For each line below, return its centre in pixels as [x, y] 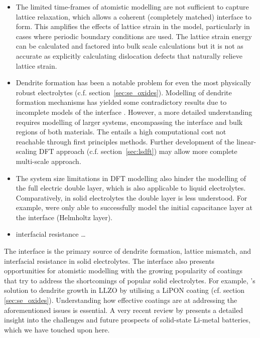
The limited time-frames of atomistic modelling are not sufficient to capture [132, 7]
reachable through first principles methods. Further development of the [125, 141]
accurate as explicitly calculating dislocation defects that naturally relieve [129, 55]
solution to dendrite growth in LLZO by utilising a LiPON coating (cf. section [124, 290]
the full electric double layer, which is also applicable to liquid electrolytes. [131, 188]
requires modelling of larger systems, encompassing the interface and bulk [129, 122]
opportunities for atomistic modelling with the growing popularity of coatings [123, 271]
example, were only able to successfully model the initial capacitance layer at [134, 207]
